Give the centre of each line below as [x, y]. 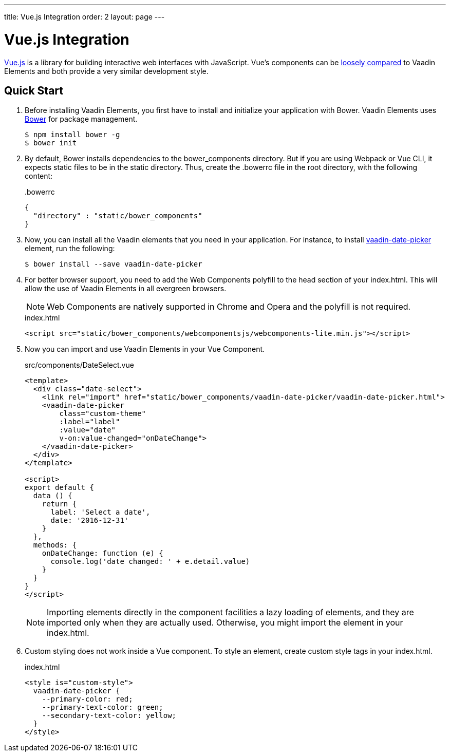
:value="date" [88, 430]
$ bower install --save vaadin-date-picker [114, 264]
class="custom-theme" [103, 414]
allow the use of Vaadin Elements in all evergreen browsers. [126, 289]
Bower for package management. [81, 119]
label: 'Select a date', [100, 512]
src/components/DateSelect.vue [79, 365]
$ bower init [51, 143]
